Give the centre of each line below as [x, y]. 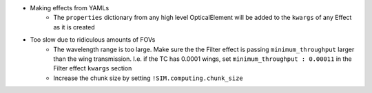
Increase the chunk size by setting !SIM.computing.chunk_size [148, 78]
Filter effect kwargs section [93, 68]
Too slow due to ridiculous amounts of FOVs [93, 40]
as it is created [74, 27]
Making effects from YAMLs [70, 8]
